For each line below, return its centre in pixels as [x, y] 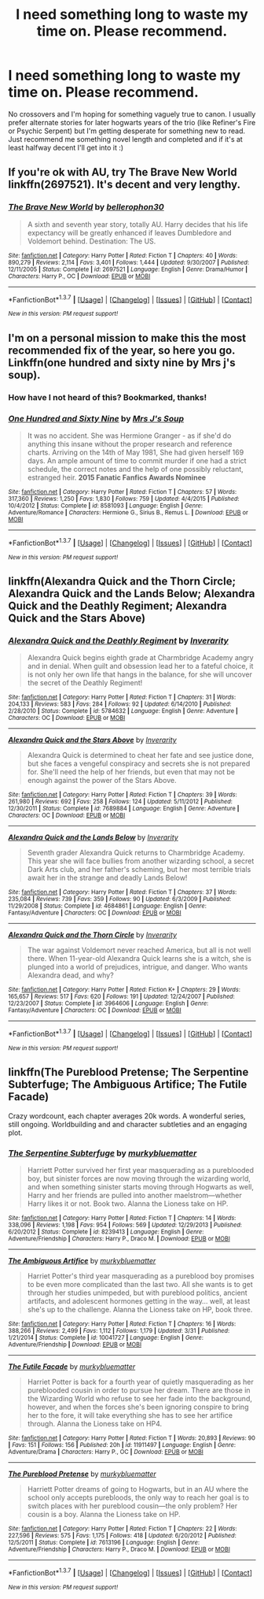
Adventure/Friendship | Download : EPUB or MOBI [75, 1345]
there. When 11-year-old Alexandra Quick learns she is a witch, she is [139, 959]
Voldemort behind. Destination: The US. [92, 241]
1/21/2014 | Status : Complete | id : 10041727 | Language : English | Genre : [106, 1337]
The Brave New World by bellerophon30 [86, 207]
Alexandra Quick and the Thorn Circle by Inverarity [93, 935]
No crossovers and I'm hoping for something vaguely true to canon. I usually [132, 114]
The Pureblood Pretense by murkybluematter [82, 1474]
